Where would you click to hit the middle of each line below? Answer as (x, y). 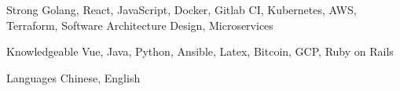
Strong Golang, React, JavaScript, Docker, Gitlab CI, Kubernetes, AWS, (182, 9)
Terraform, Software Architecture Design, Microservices (140, 25)
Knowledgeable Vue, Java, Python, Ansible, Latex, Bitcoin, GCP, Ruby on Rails (200, 51)
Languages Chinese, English (73, 77)
